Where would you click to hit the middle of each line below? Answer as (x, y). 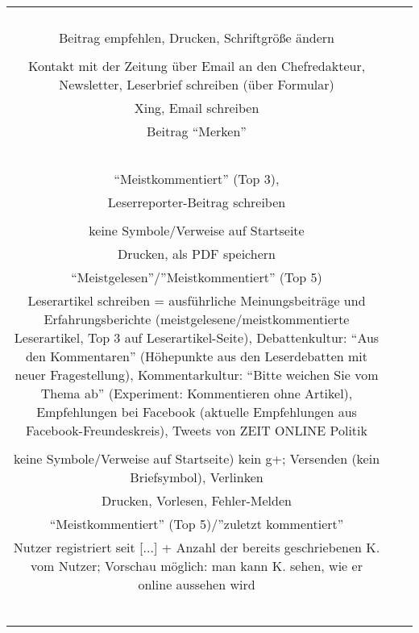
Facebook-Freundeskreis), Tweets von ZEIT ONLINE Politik (197, 430)
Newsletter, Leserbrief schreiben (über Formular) (197, 84)
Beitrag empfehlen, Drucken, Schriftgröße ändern (197, 37)
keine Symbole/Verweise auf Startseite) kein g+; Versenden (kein (197, 458)
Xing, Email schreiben (197, 108)
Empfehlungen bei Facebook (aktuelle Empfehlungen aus (197, 412)
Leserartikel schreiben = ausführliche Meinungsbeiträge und (197, 300)
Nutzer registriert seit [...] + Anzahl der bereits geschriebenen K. (197, 547)
